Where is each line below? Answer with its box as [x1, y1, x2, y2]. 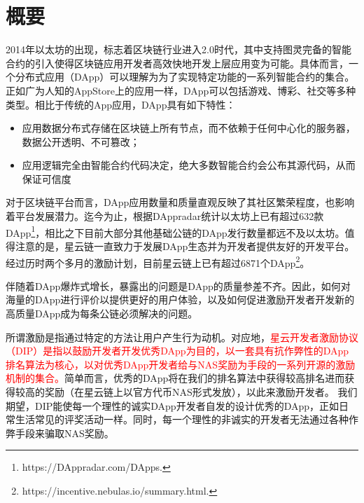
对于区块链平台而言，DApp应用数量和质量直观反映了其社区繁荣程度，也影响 [6, 195, 355, 209]
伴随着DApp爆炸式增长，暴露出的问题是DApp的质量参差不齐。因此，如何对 [6, 278, 351, 293]
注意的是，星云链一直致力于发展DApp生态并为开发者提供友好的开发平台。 [15, 238, 355, 253]
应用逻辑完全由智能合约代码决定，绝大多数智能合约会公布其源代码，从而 [22, 158, 356, 172]
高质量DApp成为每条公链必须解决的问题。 [6, 305, 198, 320]
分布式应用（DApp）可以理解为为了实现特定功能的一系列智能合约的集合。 [15, 69, 355, 84]
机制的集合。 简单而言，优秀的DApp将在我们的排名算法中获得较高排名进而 [6, 371, 345, 385]
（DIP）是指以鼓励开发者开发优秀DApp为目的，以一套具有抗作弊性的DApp [6, 343, 349, 358]
